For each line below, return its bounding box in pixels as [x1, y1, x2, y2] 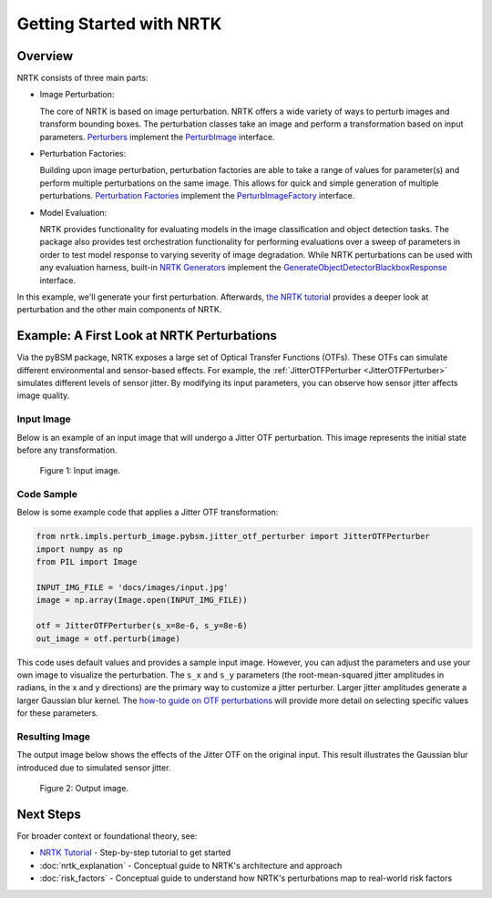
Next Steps [16, 806, 81, 821]
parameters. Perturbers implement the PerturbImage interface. [39, 131, 275, 142]
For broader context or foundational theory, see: [16, 830, 198, 842]
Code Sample [16, 488, 77, 501]
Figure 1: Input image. [39, 465, 121, 476]
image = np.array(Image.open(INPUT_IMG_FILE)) [36, 595, 248, 606]
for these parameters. [16, 708, 99, 719]
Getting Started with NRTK [16, 14, 222, 34]
